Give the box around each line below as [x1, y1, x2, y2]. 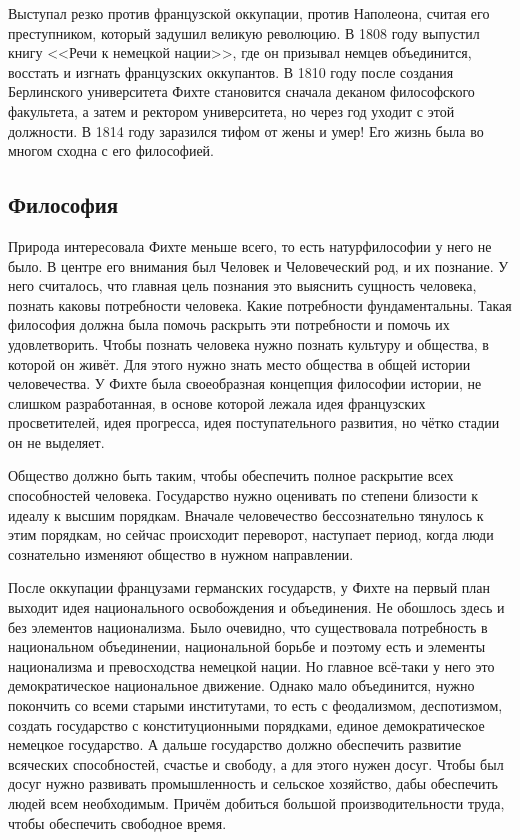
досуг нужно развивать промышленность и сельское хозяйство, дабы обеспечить [8, 773, 498, 794]
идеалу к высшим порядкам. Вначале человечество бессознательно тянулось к [8, 504, 484, 525]
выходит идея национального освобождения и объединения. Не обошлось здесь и [8, 597, 505, 618]
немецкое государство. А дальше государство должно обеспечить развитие [8, 734, 462, 755]
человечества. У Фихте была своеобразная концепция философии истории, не [8, 373, 482, 394]
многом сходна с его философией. [8, 140, 215, 161]
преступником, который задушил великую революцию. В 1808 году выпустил [8, 22, 480, 43]
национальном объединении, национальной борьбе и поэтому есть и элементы [8, 636, 486, 657]
